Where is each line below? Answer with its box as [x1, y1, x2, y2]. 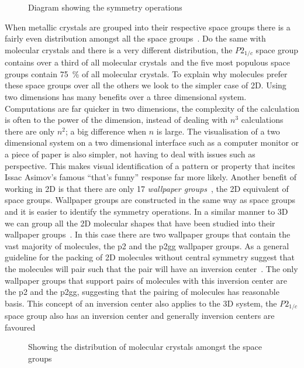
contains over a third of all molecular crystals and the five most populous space [5, 56, 290, 68]
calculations [241, 114, 284, 126]
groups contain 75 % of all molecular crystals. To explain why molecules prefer [5, 67, 288, 80]
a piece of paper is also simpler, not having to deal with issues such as [5, 147, 255, 160]
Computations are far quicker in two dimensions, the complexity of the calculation [5, 102, 299, 114]
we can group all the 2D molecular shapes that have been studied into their [5, 216, 275, 229]
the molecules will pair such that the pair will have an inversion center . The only [5, 262, 298, 274]
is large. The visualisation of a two [156, 125, 280, 137]
